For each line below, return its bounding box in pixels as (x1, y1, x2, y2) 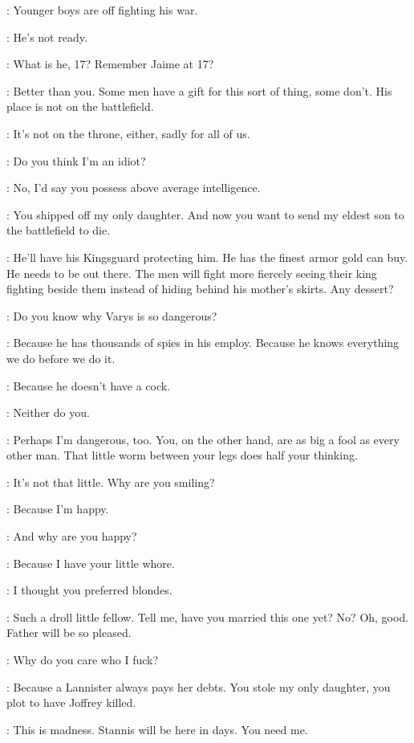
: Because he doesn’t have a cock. (6, 377, 171, 394)
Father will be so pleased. (6, 624, 132, 641)
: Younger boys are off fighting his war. (6, 2, 198, 18)
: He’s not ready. (6, 28, 87, 45)
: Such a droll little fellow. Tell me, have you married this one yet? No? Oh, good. (6, 608, 409, 625)
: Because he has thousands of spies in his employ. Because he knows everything (6, 334, 400, 351)
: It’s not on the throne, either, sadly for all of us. (6, 125, 250, 141)
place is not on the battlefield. (6, 98, 154, 115)
